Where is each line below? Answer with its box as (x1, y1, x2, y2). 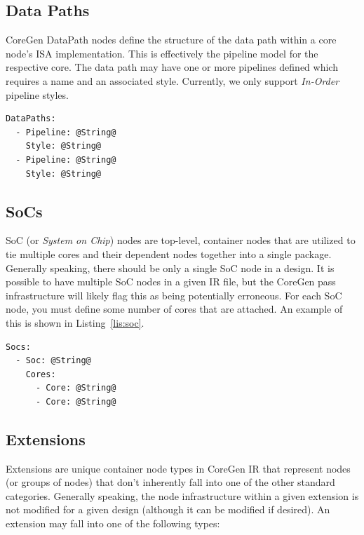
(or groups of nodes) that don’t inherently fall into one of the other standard (6, 475, 335, 489)
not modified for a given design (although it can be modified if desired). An (6, 502, 330, 517)
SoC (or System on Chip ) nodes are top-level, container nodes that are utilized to (6, 233, 356, 248)
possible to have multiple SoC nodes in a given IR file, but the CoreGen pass (6, 274, 336, 289)
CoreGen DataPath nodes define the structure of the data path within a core (6, 32, 337, 47)
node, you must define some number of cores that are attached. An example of (6, 302, 343, 316)
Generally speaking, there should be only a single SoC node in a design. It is (6, 260, 335, 275)
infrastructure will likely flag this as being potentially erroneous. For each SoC (6, 287, 342, 302)
